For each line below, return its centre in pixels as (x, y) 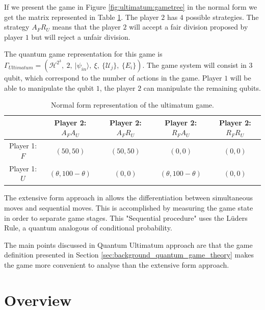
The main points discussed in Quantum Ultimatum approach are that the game (128, 244)
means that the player (86, 27)
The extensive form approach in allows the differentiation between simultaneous (129, 198)
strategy (17, 27)
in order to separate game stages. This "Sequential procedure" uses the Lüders (126, 217)
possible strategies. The (222, 17)
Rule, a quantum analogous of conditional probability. (88, 228)
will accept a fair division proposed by (189, 27)
